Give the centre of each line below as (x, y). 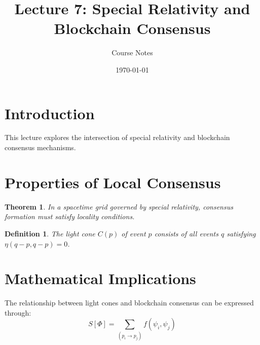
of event (134, 233)
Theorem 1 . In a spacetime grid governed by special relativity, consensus (119, 206)
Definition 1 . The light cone (50, 233)
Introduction (50, 113)
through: (18, 312)
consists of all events (186, 233)
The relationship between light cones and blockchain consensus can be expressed (129, 303)
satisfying (241, 233)
